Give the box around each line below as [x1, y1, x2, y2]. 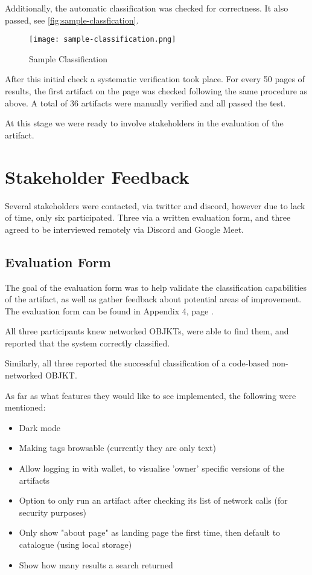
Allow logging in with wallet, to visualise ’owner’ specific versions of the [19, 462, 285, 475]
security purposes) [19, 505, 86, 518]
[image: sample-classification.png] [29, 35, 176, 44]
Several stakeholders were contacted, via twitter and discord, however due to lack [5, 199, 305, 212]
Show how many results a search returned [19, 558, 173, 571]
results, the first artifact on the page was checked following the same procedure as [5, 85, 308, 97]
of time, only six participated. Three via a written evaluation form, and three [5, 211, 291, 224]
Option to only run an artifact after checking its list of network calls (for [19, 494, 288, 507]
